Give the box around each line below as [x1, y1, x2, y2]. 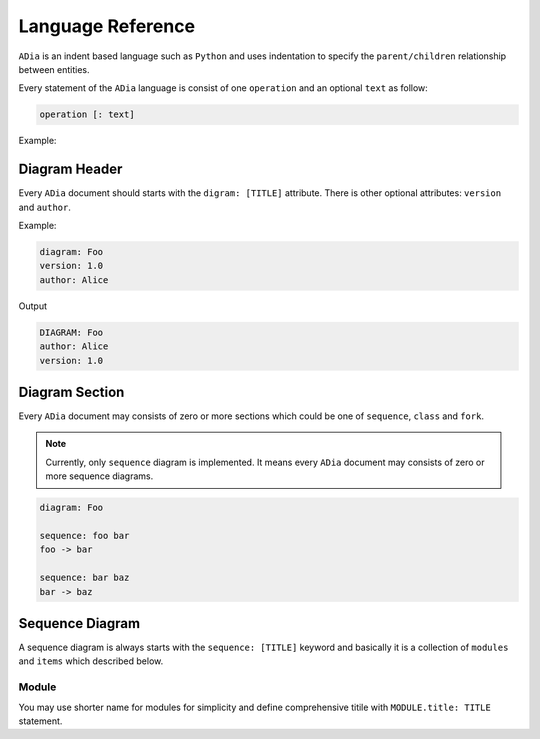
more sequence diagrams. [45, 470, 154, 482]
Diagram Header [18, 161, 123, 178]
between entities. [18, 63, 90, 75]
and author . [18, 201, 72, 213]
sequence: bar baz [39, 572, 130, 584]
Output [18, 300, 47, 312]
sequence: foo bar [39, 530, 130, 541]
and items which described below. [18, 655, 164, 667]
